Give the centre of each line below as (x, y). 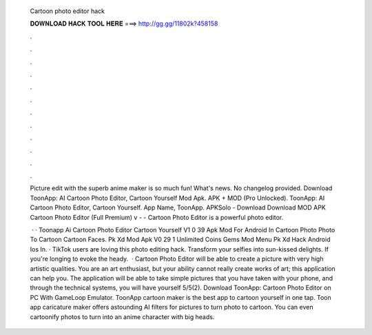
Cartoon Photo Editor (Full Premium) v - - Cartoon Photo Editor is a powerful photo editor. (157, 217)
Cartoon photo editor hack (68, 11)
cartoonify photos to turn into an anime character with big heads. (122, 316)
